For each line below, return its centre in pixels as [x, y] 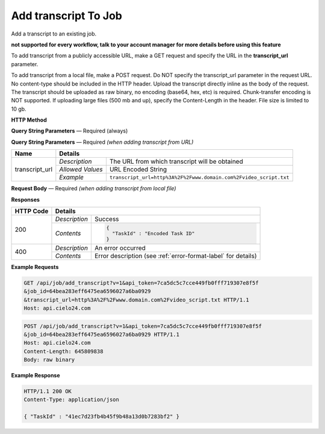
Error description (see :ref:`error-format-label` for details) [175, 256]
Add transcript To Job [67, 16]
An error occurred [120, 248]
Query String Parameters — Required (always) [70, 131]
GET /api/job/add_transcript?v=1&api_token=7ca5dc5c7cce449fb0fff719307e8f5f [141, 283]
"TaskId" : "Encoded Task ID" [153, 233]
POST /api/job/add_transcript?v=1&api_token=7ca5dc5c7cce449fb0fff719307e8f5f [143, 326]
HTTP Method [29, 120]
